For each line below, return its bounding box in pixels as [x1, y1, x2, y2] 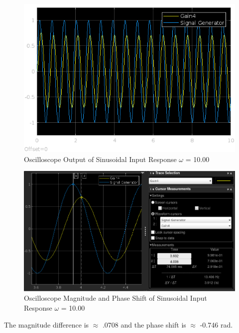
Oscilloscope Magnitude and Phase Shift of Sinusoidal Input [24, 293, 207, 303]
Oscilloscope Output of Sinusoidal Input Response [24, 154, 177, 164]
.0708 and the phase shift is [102, 319, 186, 330]
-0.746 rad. [200, 319, 233, 330]
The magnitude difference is [4, 319, 89, 330]
